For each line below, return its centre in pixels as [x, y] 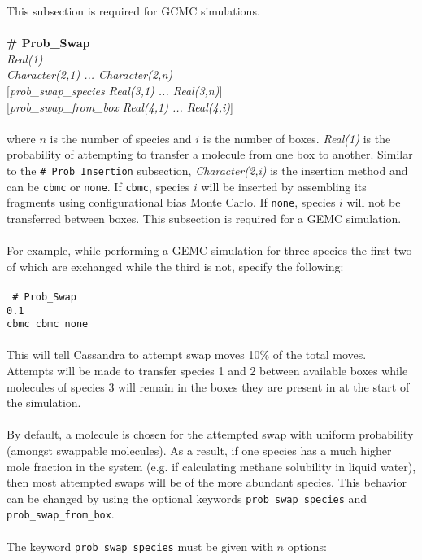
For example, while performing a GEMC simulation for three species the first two [209, 250]
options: [307, 546]
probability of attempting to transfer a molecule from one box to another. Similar [210, 154]
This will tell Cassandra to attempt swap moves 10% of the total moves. [187, 354]
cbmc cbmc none [48, 324]
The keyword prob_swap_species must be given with [140, 546]
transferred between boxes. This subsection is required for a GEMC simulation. [204, 218]
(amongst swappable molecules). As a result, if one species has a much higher [199, 450]
